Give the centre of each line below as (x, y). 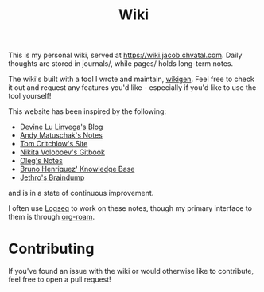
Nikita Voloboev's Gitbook (62, 152)
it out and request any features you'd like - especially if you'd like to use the (132, 88)
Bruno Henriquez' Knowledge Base (77, 169)
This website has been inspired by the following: (87, 111)
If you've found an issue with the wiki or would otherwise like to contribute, (131, 271)
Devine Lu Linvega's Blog (61, 127)
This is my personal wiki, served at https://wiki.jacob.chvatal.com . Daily (125, 55)
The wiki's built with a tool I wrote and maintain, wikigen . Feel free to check (131, 79)
